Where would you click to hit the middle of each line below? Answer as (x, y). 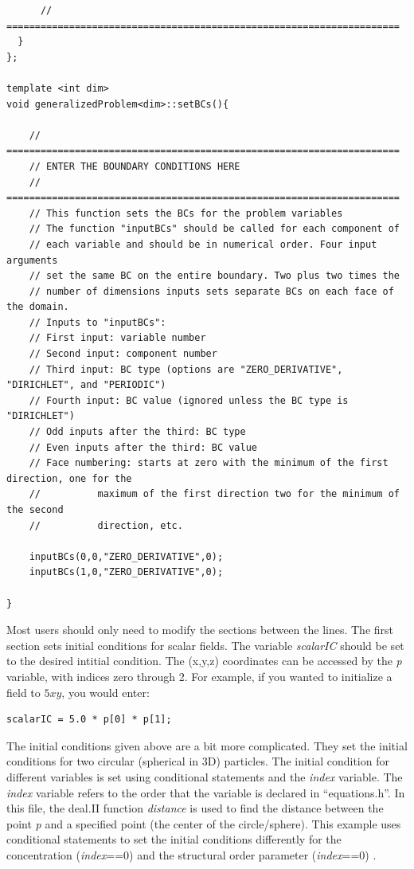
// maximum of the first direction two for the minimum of (214, 494)
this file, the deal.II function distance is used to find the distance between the (195, 808)
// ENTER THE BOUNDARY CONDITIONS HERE (135, 166)
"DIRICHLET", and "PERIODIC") (86, 385)
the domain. (38, 307)
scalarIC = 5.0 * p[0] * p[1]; (89, 720)
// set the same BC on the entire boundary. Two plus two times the (214, 276)
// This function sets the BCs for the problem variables (186, 213)
